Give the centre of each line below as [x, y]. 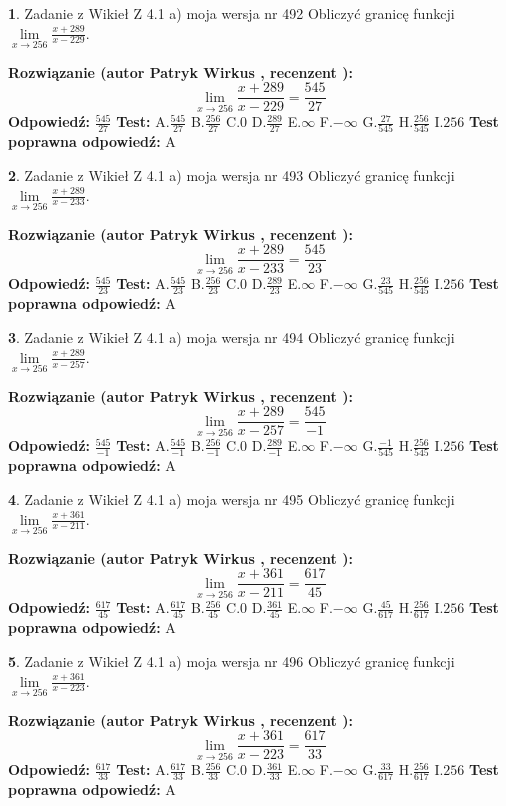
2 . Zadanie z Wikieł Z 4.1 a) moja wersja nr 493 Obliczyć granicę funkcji [231, 175]
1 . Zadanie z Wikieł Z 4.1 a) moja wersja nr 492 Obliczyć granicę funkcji [231, 13]
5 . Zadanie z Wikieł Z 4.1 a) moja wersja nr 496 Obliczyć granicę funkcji [231, 661]
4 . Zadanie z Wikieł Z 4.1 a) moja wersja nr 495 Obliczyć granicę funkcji [231, 499]
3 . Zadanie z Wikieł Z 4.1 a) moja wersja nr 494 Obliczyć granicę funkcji [231, 337]
